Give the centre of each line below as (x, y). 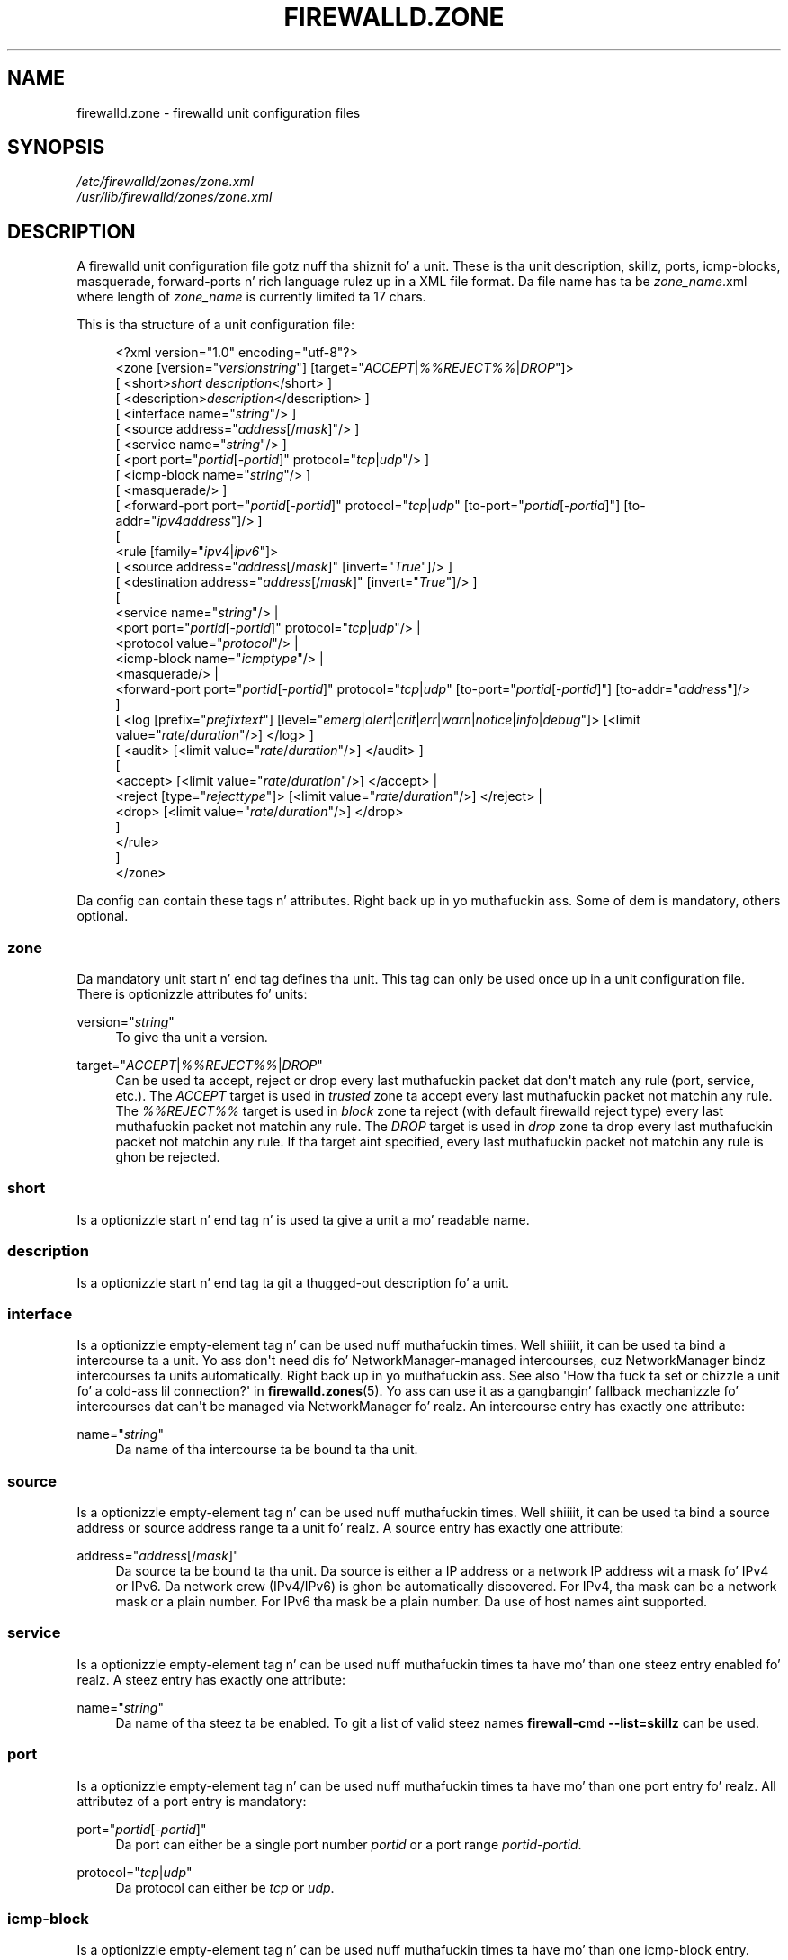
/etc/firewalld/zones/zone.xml (165, 182)
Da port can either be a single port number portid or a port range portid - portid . (349, 1844)
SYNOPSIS (56, 148)
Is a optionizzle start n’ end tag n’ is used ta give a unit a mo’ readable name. (303, 1219)
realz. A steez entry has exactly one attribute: (211, 1679)
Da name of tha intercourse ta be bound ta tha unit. (267, 1450)
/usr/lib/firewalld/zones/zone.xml (175, 197)
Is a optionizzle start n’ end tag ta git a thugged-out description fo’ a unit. (293, 1282)
